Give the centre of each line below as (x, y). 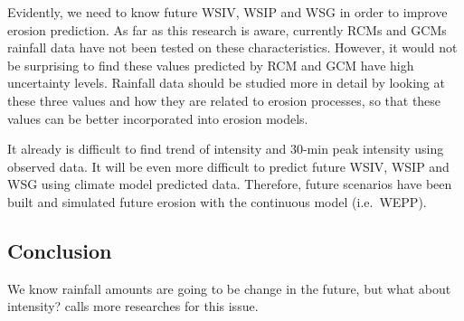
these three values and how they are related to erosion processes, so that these (224, 100)
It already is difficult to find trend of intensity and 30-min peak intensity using (226, 149)
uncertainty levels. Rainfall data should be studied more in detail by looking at (226, 83)
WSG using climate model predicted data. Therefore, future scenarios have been (230, 184)
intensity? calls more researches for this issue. (133, 306)
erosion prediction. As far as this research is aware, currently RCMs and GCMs (227, 29)
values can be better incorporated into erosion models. (158, 118)
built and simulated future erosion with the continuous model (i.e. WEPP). (217, 201)
